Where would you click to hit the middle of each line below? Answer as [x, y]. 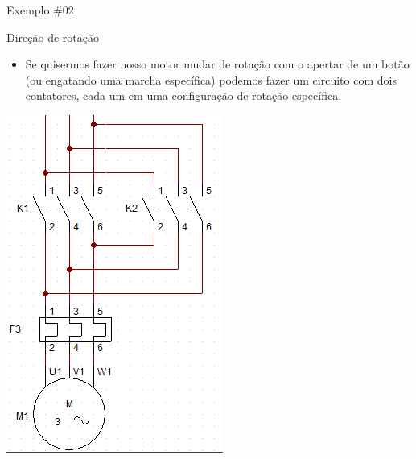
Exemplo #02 [40, 10]
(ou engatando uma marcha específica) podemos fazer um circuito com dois [211, 79]
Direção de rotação [53, 37]
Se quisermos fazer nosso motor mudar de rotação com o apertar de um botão [217, 64]
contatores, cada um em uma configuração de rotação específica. [183, 95]
